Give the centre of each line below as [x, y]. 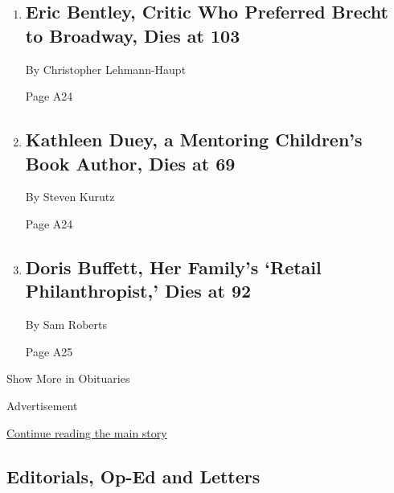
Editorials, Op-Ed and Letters [133, 476]
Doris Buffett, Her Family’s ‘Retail [173, 267]
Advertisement [42, 405]
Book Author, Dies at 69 [130, 163]
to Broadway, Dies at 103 [133, 35]
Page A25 [49, 351]
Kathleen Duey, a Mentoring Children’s [194, 140]
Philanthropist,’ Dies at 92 [138, 291]
